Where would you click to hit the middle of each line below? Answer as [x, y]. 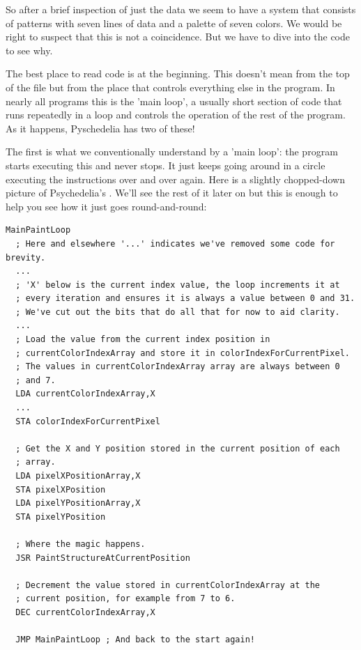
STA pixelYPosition [61, 517]
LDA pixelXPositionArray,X [78, 476]
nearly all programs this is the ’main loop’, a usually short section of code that [174, 101]
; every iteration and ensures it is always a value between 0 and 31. [185, 299]
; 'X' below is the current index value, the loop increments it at [178, 285]
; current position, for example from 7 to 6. [125, 599]
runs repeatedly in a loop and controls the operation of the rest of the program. [176, 115]
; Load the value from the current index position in [143, 340]
